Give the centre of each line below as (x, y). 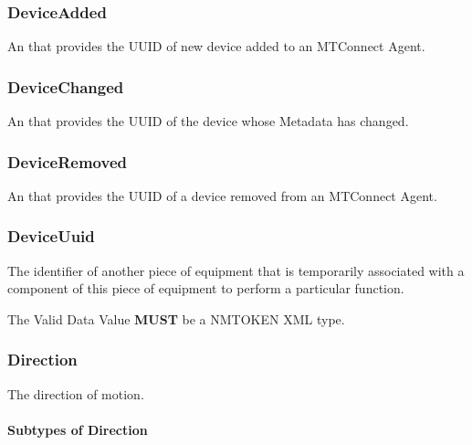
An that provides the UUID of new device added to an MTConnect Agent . (216, 46)
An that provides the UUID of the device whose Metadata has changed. (208, 121)
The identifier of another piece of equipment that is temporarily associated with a (236, 270)
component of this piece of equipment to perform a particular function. (206, 288)
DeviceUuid (51, 236)
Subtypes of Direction (78, 429)
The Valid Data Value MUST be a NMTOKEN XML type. (176, 318)
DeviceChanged (66, 86)
